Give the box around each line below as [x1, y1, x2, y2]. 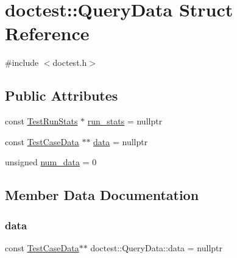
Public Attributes [5, 86, 118, 105]
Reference [5, 21, 90, 46]
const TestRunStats [5, 115, 78, 127]
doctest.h [52, 56, 87, 69]
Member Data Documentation [5, 185, 199, 204]
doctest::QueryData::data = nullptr [90, 241, 223, 254]
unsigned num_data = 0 [5, 156, 97, 168]
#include [5, 56, 39, 69]
